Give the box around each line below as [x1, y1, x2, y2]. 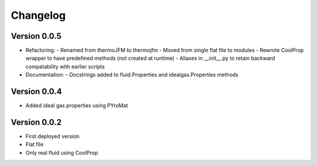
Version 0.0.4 [11, 87, 62, 97]
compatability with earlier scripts [25, 63, 105, 70]
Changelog [11, 9, 66, 22]
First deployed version [25, 133, 80, 140]
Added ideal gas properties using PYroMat [25, 102, 129, 109]
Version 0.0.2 [11, 117, 62, 127]
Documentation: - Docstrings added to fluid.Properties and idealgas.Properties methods [25, 71, 239, 79]
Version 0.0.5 [11, 31, 62, 41]
